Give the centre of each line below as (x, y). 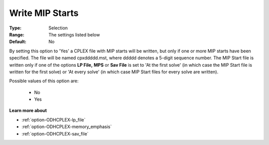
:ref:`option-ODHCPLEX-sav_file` (55, 134)
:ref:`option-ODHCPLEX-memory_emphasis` (67, 127)
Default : (18, 42)
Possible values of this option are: (44, 81)
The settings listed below (74, 34)
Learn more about (28, 111)
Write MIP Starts (44, 13)
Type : (15, 28)
